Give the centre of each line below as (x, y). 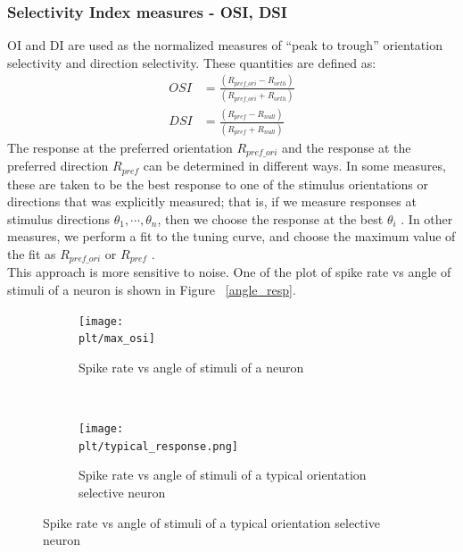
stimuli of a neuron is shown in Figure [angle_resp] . (152, 290)
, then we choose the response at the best (270, 218)
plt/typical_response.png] (158, 446)
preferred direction (58, 166)
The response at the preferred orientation (120, 147)
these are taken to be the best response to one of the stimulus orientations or (218, 184)
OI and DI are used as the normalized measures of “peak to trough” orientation (225, 45)
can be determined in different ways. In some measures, (294, 166)
